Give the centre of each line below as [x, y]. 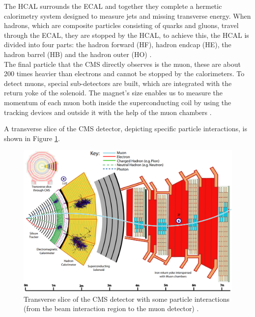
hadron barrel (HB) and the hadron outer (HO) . [78, 54]
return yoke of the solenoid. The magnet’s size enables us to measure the [113, 93]
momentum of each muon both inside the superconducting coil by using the [118, 102]
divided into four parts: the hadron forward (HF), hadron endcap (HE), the [118, 44]
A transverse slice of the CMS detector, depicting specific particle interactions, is [126, 129]
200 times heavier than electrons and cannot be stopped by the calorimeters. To [124, 73]
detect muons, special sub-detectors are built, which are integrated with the [118, 83]
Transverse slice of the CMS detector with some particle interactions [127, 299]
